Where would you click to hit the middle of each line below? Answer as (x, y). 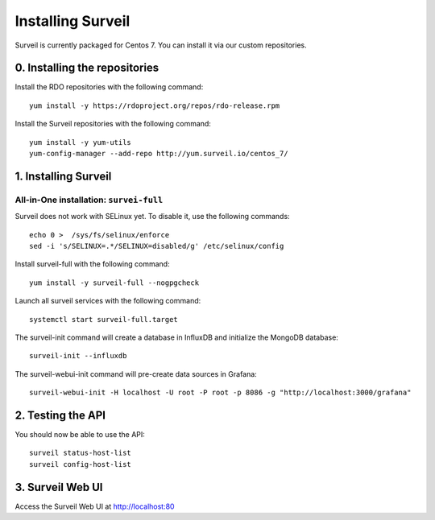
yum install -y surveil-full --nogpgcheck (114, 283)
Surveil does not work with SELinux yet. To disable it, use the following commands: (152, 217)
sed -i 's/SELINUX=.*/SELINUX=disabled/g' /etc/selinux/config (157, 246)
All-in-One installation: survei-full (89, 200)
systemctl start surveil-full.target (104, 319)
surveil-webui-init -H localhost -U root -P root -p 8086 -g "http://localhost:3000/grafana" (220, 393)
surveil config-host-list (81, 464)
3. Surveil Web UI (59, 487)
